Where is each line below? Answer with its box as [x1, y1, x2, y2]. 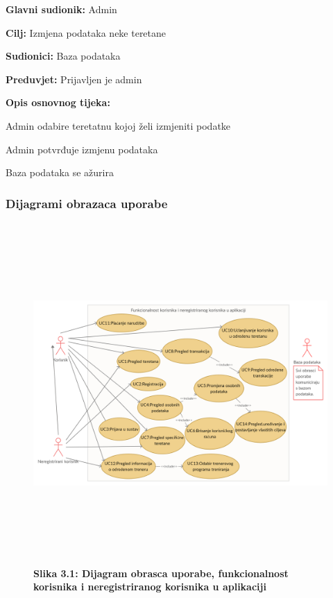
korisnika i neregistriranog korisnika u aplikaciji [33, 579, 266, 594]
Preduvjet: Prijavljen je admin [6, 71, 142, 86]
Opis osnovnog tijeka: [6, 95, 110, 110]
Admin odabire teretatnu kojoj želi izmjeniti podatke [6, 118, 231, 133]
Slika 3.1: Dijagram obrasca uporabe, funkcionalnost [33, 565, 289, 580]
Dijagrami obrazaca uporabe [6, 194, 168, 212]
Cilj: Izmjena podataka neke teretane [6, 25, 166, 40]
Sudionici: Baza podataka [6, 49, 121, 63]
